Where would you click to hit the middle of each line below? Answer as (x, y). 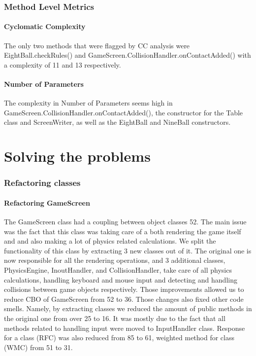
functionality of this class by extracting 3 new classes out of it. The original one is (128, 250)
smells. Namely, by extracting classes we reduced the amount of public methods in (128, 308)
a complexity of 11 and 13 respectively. (63, 64)
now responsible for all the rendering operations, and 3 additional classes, (115, 260)
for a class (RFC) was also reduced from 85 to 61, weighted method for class (119, 338)
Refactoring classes (42, 183)
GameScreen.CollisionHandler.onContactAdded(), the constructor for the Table (124, 112)
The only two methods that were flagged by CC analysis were (97, 45)
